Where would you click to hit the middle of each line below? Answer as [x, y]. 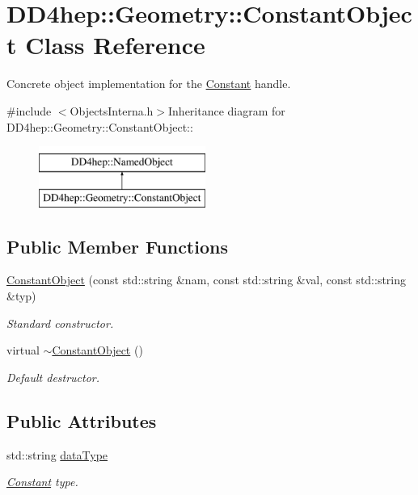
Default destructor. [53, 377]
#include [29, 110]
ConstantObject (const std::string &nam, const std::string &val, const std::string [207, 280]
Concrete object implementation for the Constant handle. [149, 84]
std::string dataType [57, 454]
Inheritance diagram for [227, 110]
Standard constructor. [60, 323]
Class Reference [115, 45]
